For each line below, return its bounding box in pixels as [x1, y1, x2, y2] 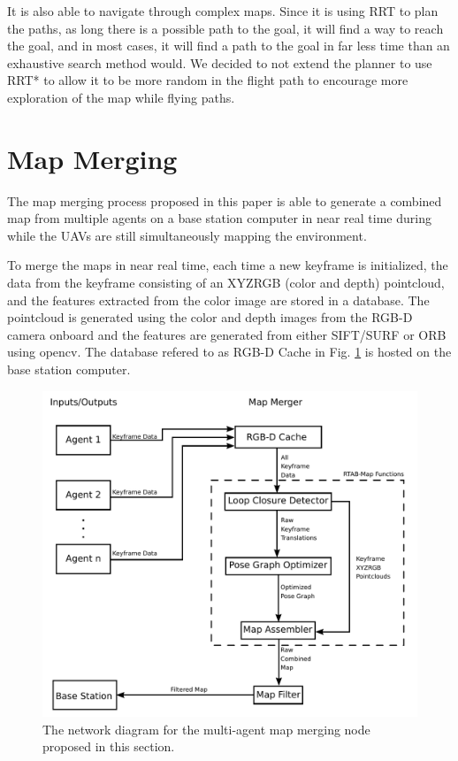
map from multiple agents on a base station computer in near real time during [7, 209, 431, 227]
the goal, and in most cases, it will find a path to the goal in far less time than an [7, 36, 450, 55]
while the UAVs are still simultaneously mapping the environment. [7, 226, 367, 244]
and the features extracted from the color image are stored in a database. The [7, 290, 430, 309]
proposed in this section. [42, 737, 175, 756]
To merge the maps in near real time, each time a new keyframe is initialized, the [7, 256, 448, 274]
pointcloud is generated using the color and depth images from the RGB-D [7, 308, 413, 327]
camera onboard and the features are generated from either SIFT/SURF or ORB [7, 325, 447, 343]
